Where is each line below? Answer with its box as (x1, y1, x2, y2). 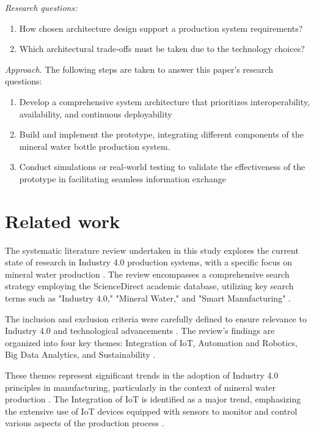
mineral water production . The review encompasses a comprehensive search (5, 267, 290, 280)
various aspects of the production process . (5, 416, 164, 429)
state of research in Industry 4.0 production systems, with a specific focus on (5, 256, 293, 268)
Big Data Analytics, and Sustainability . (5, 348, 156, 361)
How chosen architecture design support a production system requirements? (19, 21, 303, 34)
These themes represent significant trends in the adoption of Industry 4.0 (5, 369, 279, 381)
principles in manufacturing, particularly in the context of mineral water (5, 380, 276, 393)
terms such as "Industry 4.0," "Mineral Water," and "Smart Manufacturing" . (5, 292, 291, 305)
